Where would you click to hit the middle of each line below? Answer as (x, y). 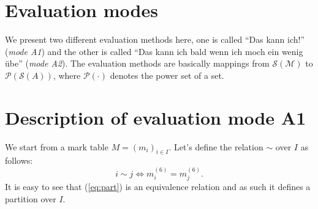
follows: (19, 160)
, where (67, 75)
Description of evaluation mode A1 (156, 117)
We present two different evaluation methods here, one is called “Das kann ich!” (155, 39)
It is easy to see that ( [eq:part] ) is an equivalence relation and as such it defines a (158, 187)
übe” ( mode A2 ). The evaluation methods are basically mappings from (137, 63)
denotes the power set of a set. (167, 75)
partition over (31, 198)
